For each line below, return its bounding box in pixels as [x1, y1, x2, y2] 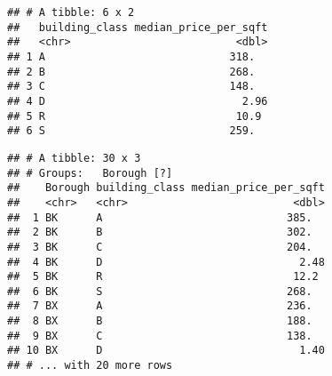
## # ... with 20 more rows [7, 359, 173, 372]
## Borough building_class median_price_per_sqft [7, 181, 325, 195]
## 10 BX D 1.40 [7, 344, 325, 357]
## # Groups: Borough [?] [7, 166, 173, 180]
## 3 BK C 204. [7, 240, 312, 253]
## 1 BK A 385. [7, 211, 312, 224]
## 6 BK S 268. [7, 284, 312, 298]
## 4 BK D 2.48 [7, 255, 325, 268]
